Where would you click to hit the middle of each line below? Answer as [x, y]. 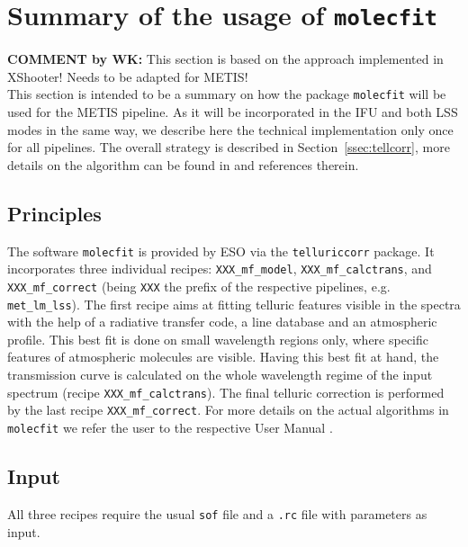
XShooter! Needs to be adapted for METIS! [128, 76]
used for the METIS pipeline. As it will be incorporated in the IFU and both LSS [233, 112]
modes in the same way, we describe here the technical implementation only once [230, 129]
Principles [54, 213]
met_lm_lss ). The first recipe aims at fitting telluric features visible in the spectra [234, 304]
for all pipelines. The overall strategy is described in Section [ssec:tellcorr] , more [229, 147]
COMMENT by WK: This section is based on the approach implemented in [225, 59]
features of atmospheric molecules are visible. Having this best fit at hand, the [223, 357]
